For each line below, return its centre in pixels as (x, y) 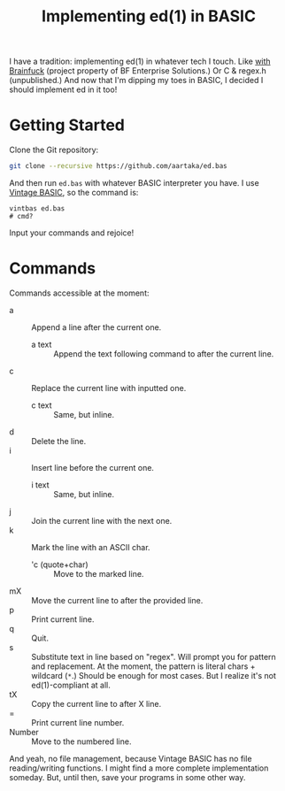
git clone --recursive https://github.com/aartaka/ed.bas (118, 166)
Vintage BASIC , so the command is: (74, 192)
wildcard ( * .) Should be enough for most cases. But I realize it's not (154, 675)
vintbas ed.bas (37, 209)
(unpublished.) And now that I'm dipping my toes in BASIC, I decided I (136, 81)
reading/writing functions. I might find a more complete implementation (139, 768)
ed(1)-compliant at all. (71, 685)
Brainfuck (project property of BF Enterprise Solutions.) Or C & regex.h (138, 71)
